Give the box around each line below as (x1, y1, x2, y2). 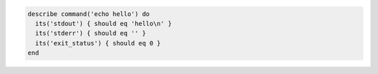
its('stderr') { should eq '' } (35, 29, 146, 38)
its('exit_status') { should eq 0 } (35, 39, 161, 47)
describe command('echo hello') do (27, 10, 150, 17)
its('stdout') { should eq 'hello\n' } (35, 20, 172, 27)
